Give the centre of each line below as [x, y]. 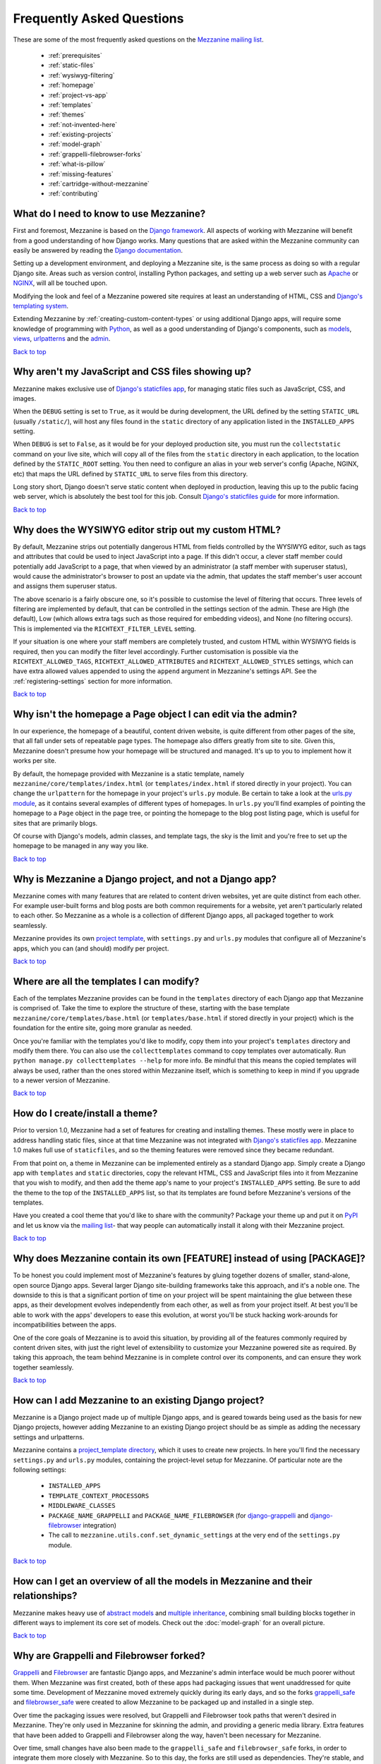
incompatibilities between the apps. [65, 1325]
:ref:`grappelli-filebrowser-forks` [95, 154]
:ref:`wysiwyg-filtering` [82, 75]
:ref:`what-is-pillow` [77, 164]
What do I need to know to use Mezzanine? [109, 214]
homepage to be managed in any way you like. [81, 846]
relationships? [45, 1596]
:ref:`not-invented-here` [83, 124]
